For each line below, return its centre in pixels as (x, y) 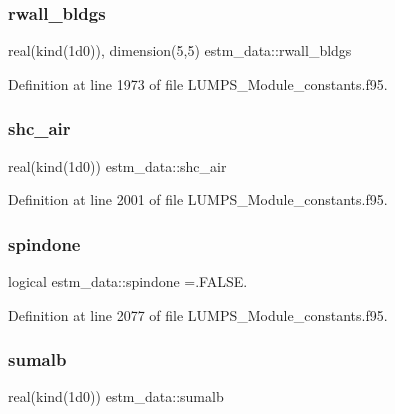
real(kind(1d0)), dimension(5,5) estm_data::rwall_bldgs (180, 50)
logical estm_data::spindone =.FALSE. (128, 281)
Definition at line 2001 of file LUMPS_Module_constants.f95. (198, 199)
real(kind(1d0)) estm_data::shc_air (117, 165)
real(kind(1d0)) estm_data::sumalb (116, 396)
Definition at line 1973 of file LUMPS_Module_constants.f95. (198, 83)
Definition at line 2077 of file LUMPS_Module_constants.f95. (198, 314)
